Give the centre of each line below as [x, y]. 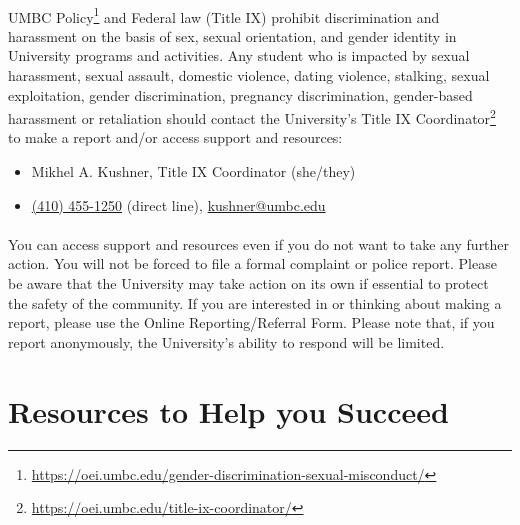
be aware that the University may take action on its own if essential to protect [248, 283]
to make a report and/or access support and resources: [175, 137]
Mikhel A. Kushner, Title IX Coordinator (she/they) [193, 171]
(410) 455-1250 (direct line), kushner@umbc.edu [178, 204]
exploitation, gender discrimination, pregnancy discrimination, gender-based [240, 94]
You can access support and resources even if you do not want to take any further [259, 243]
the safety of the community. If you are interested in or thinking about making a [255, 302]
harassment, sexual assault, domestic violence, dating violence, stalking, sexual [249, 75]
